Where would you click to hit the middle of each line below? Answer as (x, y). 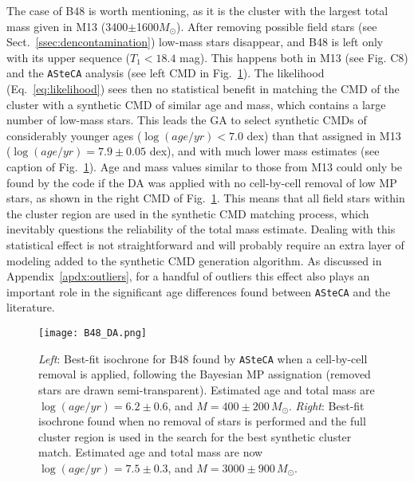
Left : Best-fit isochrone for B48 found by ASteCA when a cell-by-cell (203, 358)
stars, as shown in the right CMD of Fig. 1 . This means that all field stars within (206, 198)
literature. (31, 307)
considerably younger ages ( (74, 135)
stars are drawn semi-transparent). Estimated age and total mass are (207, 389)
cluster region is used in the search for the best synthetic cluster (195, 436)
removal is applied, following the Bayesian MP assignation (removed (205, 374)
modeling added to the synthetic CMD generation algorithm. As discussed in (194, 260)
